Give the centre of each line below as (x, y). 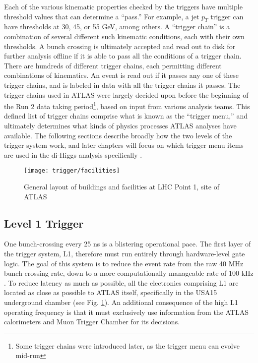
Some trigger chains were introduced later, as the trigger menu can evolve (128, 345)
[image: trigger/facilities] (72, 171)
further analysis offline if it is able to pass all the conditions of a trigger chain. (123, 56)
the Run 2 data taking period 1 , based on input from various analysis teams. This (127, 105)
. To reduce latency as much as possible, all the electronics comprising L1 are (121, 282)
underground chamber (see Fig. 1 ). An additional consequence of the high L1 (121, 302)
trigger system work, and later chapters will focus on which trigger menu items (124, 145)
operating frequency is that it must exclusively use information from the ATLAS (127, 312)
